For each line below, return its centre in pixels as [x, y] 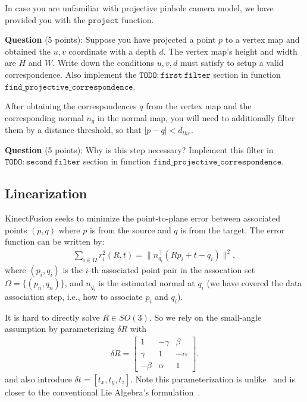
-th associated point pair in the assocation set [172, 270]
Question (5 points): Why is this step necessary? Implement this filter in [139, 149]
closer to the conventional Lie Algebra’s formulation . [103, 392]
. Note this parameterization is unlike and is [213, 379]
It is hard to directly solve [52, 317]
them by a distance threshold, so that [73, 130]
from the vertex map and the [199, 106]
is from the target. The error [233, 230]
